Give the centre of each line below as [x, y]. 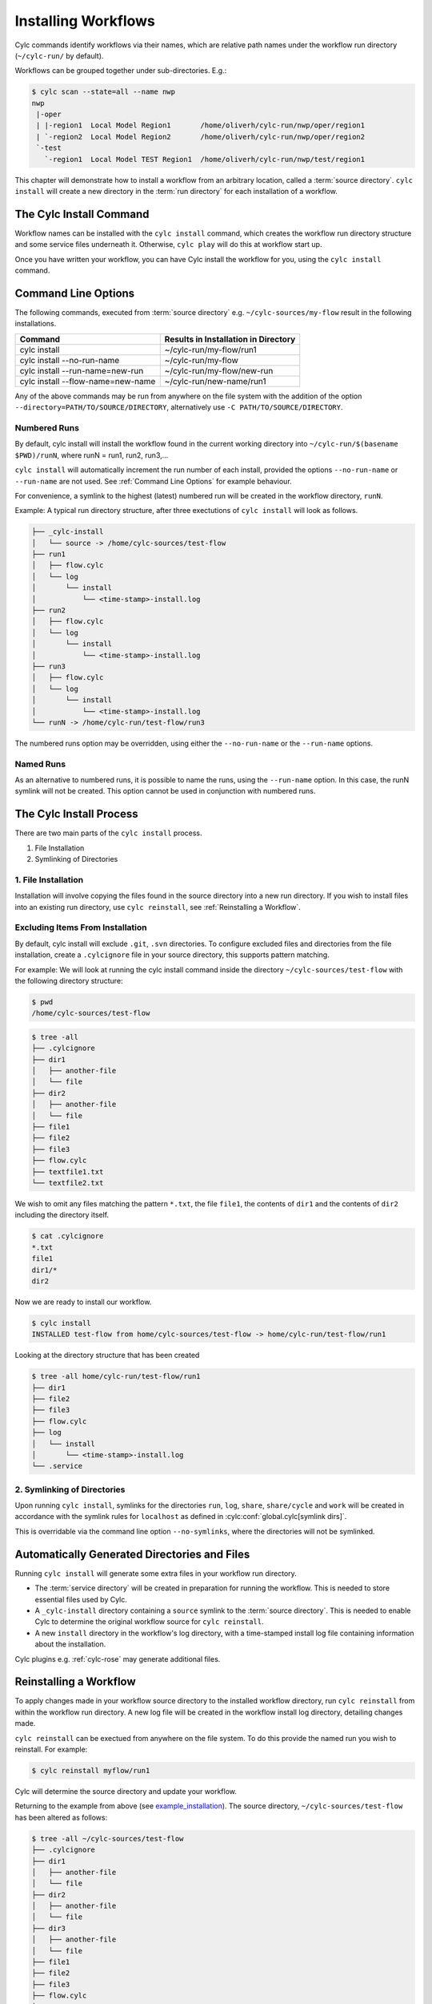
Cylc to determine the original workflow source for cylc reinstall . [149, 1622]
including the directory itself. [62, 1215]
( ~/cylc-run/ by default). [59, 55]
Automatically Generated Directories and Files [132, 1554]
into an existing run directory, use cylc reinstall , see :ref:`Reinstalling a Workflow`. [158, 907]
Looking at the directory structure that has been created [107, 1356]
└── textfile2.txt [68, 1183]
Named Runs [40, 764]
